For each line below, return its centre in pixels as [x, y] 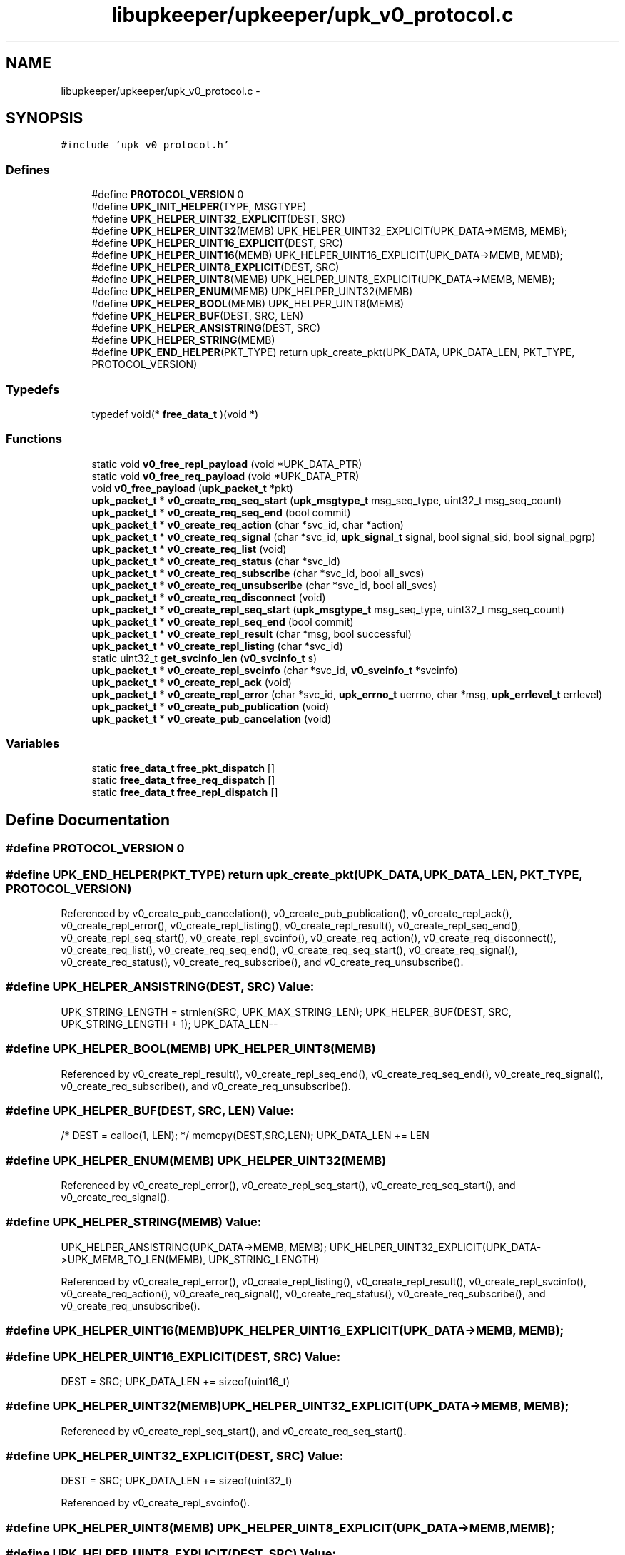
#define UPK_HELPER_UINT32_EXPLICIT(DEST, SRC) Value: [175, 1456]
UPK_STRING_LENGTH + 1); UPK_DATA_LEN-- [169, 1024]
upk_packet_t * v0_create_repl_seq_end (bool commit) [223, 621]
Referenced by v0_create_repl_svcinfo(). [156, 1503]
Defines [28, 169]
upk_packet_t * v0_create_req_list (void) [189, 549]
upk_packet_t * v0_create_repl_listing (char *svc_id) [217, 646]
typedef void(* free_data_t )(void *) [175, 414]
